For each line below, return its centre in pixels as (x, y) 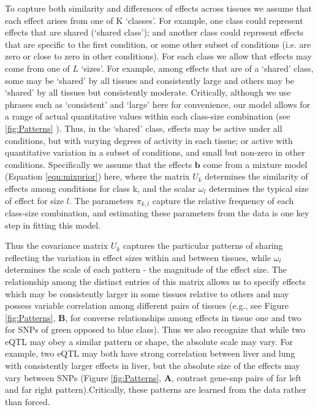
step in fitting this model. (53, 225)
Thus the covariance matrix (57, 245)
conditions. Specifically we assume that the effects (99, 164)
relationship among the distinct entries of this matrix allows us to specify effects (155, 281)
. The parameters (102, 200)
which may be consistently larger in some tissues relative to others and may (147, 293)
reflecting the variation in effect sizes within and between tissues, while (138, 257)
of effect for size (35, 200)
